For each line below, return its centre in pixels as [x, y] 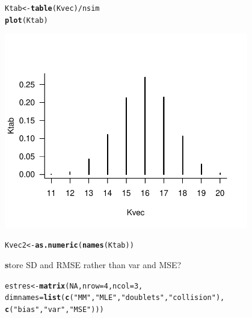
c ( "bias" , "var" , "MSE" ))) [54, 310]
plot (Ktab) [26, 20]
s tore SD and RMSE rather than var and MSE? [93, 265]
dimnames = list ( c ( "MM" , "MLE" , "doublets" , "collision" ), [115, 298]
